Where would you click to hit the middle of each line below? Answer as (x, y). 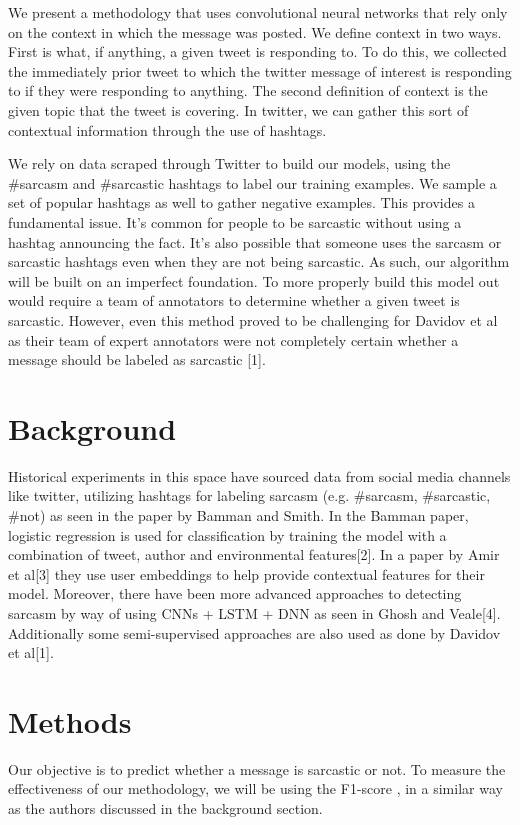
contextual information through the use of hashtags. (167, 129)
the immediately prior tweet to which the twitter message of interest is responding (260, 70)
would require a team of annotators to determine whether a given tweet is (234, 300)
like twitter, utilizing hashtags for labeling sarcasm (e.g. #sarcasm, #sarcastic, (249, 495)
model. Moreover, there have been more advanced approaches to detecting (235, 593)
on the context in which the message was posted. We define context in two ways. (255, 31)
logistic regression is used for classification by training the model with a (227, 534)
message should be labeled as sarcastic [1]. (137, 359)
